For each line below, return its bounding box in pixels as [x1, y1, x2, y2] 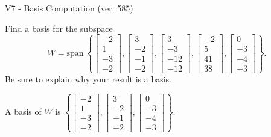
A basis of [5, 105, 42, 118]
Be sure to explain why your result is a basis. [5, 72, 172, 85]
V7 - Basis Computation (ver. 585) [5, 2, 133, 14]
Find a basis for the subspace [5, 22, 113, 34]
